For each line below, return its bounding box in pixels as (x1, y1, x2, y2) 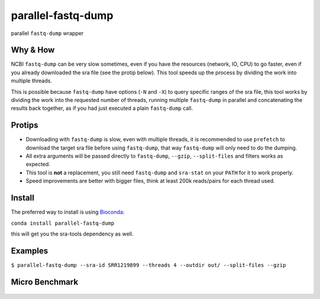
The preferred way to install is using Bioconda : (11, 208, 124, 216)
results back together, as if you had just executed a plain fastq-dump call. (11, 104, 193, 112)
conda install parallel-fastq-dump (11, 220, 115, 227)
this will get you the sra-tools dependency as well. (11, 230, 134, 237)
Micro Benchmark (11, 276, 78, 287)
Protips (11, 120, 39, 131)
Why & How (11, 45, 55, 55)
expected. (25, 161, 50, 168)
